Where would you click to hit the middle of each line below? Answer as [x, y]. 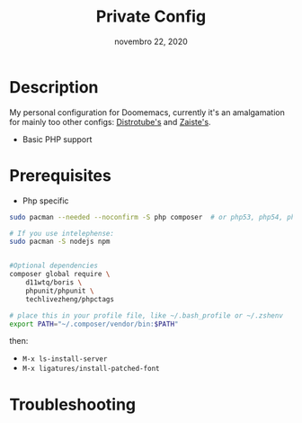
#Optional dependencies [54, 266]
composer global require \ [60, 274]
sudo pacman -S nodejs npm [60, 242]
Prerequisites [61, 175]
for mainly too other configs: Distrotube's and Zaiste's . [110, 121]
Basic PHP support [57, 139]
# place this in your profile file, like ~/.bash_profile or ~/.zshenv [146, 315]
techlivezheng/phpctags [70, 299]
